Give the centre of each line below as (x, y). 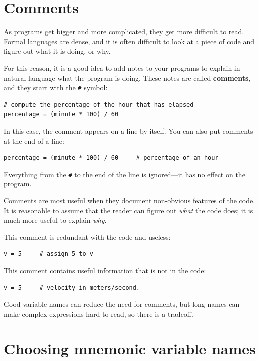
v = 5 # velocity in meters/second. (72, 287)
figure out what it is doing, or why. (57, 51)
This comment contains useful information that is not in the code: (105, 270)
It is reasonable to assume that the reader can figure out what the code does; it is (129, 210)
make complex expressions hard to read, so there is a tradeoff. (99, 313)
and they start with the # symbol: (56, 88)
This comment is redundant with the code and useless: (87, 237)
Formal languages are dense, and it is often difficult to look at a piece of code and (129, 41)
